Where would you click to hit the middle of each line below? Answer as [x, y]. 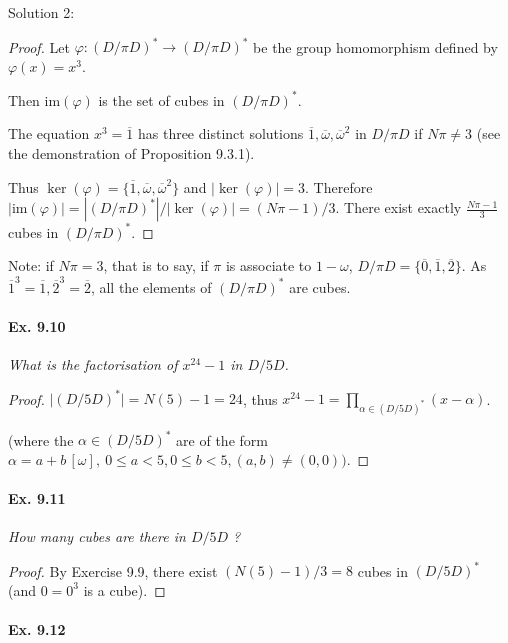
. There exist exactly [398, 207]
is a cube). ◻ [124, 589]
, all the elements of [151, 286]
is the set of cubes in [161, 99]
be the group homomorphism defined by [375, 46]
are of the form [222, 439]
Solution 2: [41, 12]
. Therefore [339, 186]
